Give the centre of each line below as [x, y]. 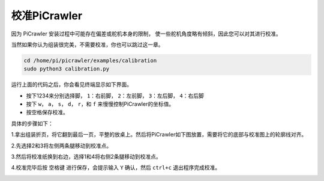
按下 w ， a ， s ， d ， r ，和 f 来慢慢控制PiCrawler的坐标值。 [100, 104]
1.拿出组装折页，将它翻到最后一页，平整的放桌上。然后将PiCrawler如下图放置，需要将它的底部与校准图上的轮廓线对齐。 [159, 135]
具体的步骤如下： [32, 123]
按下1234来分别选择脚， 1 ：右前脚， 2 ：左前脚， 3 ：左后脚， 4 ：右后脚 [115, 96]
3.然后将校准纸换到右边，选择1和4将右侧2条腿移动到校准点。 [86, 157]
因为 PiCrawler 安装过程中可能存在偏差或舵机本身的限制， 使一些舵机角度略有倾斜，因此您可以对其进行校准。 [146, 34]
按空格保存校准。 [47, 112]
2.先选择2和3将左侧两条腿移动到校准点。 [61, 146]
